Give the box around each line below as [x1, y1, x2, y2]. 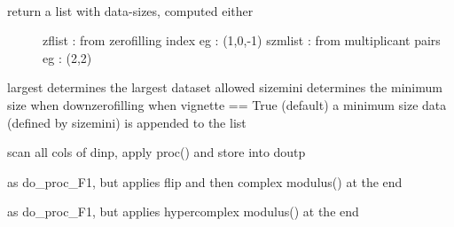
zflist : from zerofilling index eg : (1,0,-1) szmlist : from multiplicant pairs [43, 31, 441, 50]
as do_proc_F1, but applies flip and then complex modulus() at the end [7, 172, 403, 191]
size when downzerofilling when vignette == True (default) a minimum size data [7, 95, 447, 113]
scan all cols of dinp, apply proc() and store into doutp [7, 143, 306, 161]
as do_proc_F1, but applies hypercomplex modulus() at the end [7, 202, 359, 221]
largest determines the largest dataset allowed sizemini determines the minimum [7, 78, 442, 97]
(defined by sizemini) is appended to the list [7, 113, 247, 131]
